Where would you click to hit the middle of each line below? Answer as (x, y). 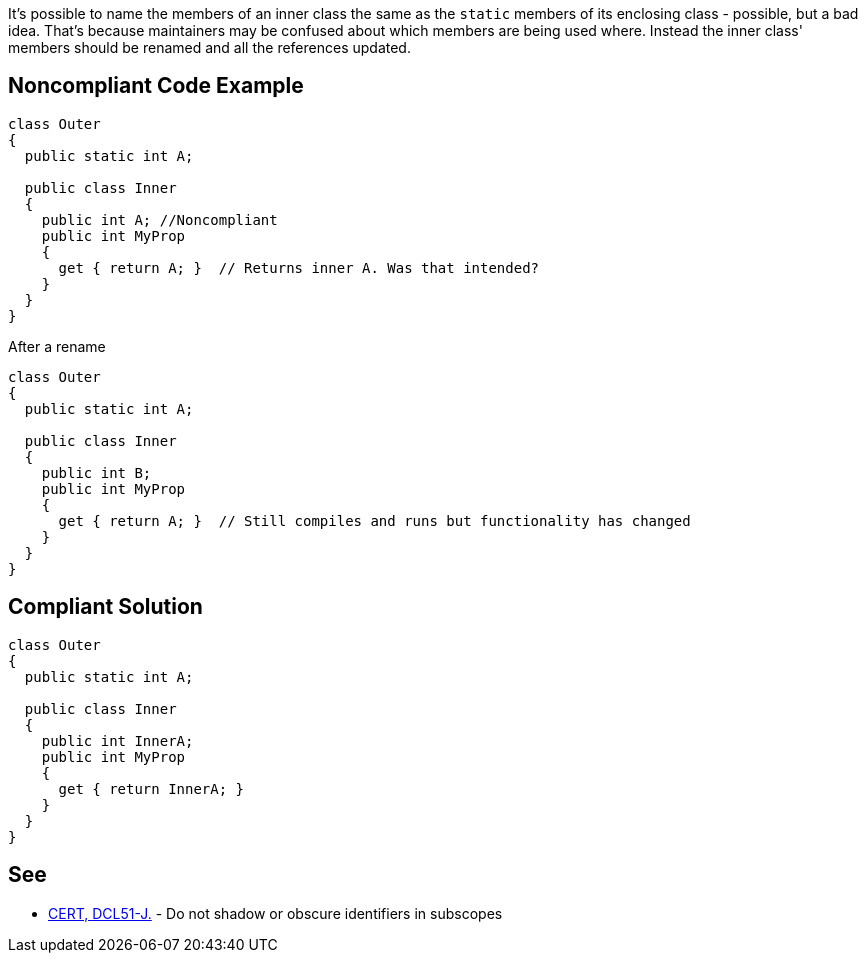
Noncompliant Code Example (156, 86)
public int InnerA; (117, 740)
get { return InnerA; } (151, 788)
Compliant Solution (105, 607)
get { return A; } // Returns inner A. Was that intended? (299, 267)
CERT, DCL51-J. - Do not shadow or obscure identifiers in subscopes (275, 913)
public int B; (96, 472)
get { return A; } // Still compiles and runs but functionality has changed (374, 520)
